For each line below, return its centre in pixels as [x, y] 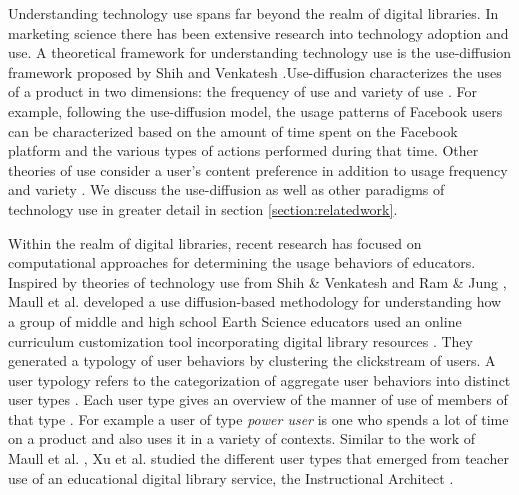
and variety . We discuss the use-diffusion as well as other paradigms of [226, 189]
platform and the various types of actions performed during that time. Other [243, 150]
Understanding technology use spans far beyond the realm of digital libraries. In [253, 13]
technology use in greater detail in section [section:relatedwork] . [203, 208]
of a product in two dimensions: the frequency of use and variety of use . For [242, 91]
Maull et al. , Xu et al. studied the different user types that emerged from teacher [258, 458]
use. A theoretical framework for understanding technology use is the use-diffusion [260, 52]
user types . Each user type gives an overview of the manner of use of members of [258, 399]
